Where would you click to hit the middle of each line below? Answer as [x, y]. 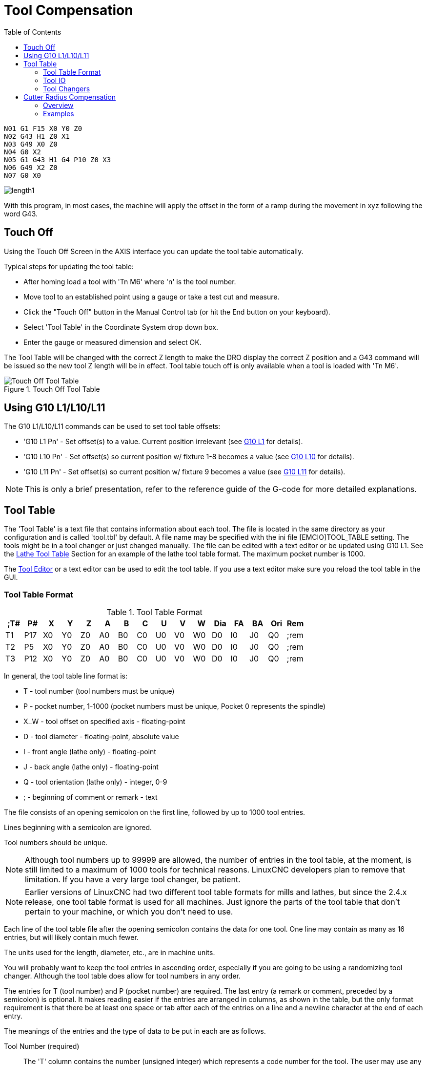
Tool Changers [67, 88]
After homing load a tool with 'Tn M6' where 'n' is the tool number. [130, 281]
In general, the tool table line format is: [66, 676]
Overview [58, 105]
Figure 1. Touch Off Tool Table [52, 389]
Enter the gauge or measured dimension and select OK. [112, 342]
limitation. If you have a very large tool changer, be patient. [133, 880]
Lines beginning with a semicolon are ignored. [78, 828]
